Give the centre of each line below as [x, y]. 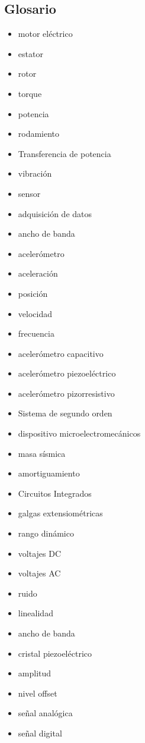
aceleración [38, 273]
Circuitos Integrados [55, 493]
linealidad [36, 613]
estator [30, 53]
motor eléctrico [45, 34]
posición [33, 293]
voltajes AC [39, 573]
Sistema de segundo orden [65, 413]
